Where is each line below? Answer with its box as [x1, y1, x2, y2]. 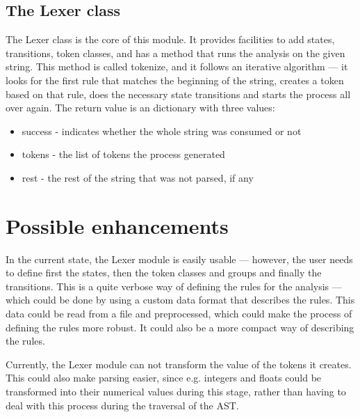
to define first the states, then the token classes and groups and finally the [6, 265, 322, 280]
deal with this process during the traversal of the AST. [6, 398, 239, 412]
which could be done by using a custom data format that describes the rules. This [6, 292, 355, 307]
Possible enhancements [6, 211, 229, 239]
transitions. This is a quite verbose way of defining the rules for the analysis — [6, 278, 342, 293]
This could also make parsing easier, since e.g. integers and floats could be [6, 370, 322, 385]
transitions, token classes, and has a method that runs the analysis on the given [6, 45, 345, 60]
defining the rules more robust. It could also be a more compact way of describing [6, 320, 354, 334]
